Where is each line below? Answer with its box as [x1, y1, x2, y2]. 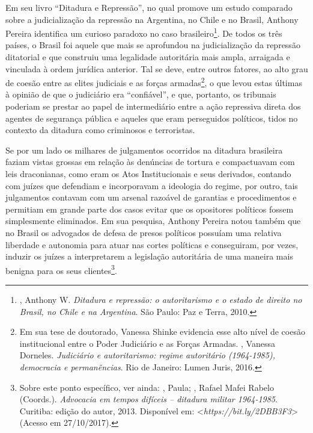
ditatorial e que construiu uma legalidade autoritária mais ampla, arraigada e [5, 51, 290, 63]
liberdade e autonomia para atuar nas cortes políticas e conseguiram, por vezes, [5, 238, 299, 251]
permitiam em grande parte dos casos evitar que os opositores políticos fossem [5, 202, 294, 215]
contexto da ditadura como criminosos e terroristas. [5, 123, 195, 136]
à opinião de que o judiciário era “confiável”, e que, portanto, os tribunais [5, 88, 276, 101]
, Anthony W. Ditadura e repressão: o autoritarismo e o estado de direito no [19, 293, 302, 306]
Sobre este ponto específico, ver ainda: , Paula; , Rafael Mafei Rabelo [19, 381, 274, 393]
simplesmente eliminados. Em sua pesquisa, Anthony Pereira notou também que [5, 214, 301, 227]
